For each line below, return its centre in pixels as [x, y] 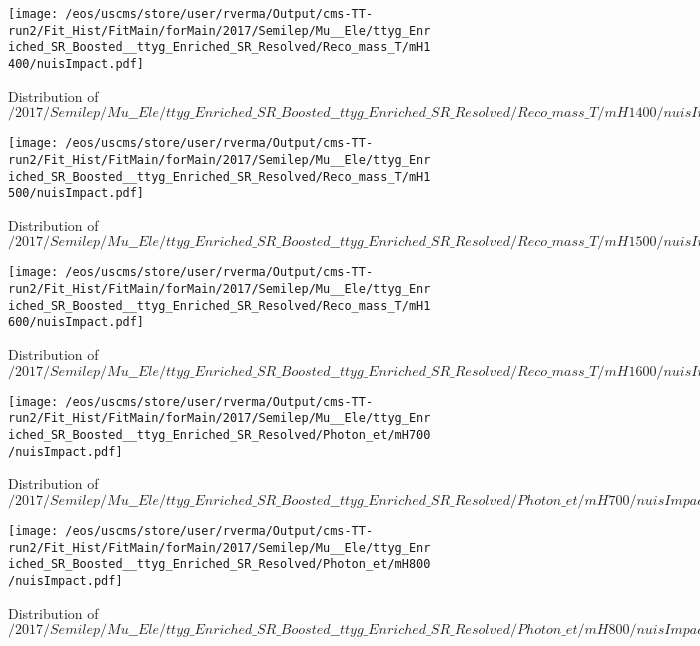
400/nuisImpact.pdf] [76, 63]
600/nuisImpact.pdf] [76, 322]
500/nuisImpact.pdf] [76, 193]
